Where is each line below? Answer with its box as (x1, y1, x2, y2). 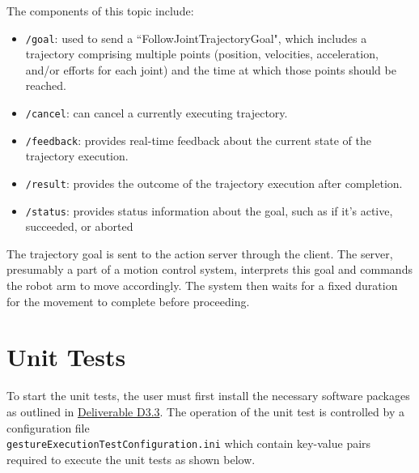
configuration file (6, 419, 90, 436)
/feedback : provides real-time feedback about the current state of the (25, 131, 371, 148)
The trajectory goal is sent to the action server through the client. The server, (6, 245, 393, 262)
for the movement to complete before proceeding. (6, 292, 250, 309)
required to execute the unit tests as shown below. (6, 450, 256, 467)
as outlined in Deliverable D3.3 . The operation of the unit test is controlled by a (6, 403, 404, 420)
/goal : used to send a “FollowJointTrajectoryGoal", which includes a (25, 29, 367, 46)
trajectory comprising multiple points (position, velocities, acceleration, (25, 45, 379, 62)
